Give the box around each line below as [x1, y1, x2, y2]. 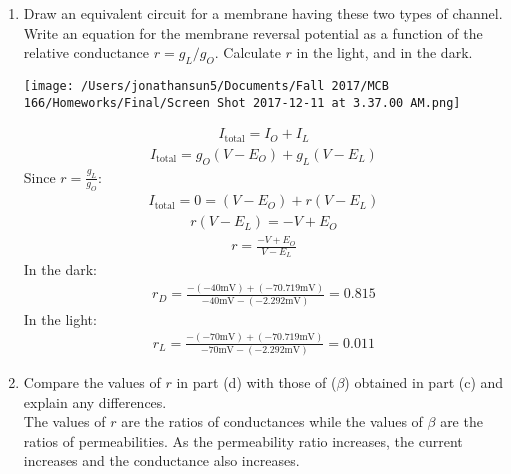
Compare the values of [23, 371, 161, 392]
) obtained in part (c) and [344, 371, 504, 392]
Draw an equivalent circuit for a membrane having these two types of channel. [23, 3, 503, 23]
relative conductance [23, 42, 150, 63]
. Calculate [214, 42, 281, 63]
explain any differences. [23, 391, 167, 412]
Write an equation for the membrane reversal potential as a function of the [23, 22, 483, 43]
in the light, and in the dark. [296, 42, 473, 63]
